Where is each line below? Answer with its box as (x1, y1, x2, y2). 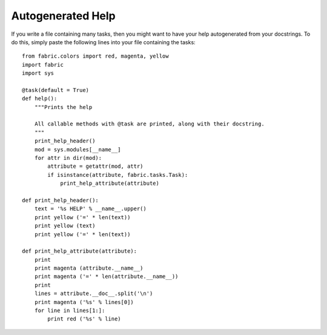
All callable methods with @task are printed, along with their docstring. (34, 121, 265, 127)
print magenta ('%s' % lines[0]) (34, 299, 134, 305)
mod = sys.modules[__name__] (34, 146, 121, 153)
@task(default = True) (22, 87, 90, 93)
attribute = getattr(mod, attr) (47, 163, 144, 170)
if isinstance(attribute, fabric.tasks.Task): (47, 171, 188, 178)
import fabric (22, 61, 64, 68)
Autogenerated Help (11, 9, 116, 22)
